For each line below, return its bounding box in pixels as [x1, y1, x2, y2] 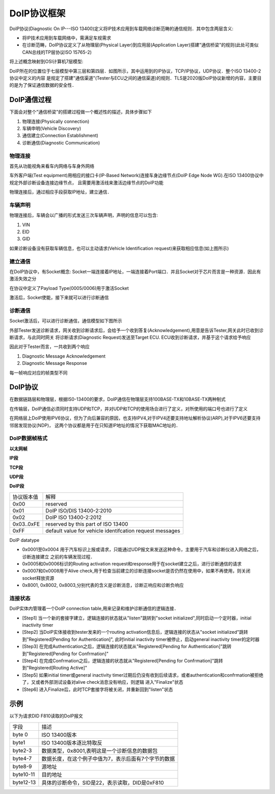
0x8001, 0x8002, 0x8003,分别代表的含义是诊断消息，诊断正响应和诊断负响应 [22, 582, 184, 588]
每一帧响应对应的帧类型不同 [9, 369, 68, 376]
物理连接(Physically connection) [22, 118, 90, 125]
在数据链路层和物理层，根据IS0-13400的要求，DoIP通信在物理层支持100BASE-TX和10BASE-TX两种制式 [9, 396, 226, 403]
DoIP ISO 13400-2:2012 [45, 513, 102, 520]
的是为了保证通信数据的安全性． [9, 82, 76, 88]
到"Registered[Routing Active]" [22, 665, 88, 671]
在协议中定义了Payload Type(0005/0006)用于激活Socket [9, 285, 129, 291]
